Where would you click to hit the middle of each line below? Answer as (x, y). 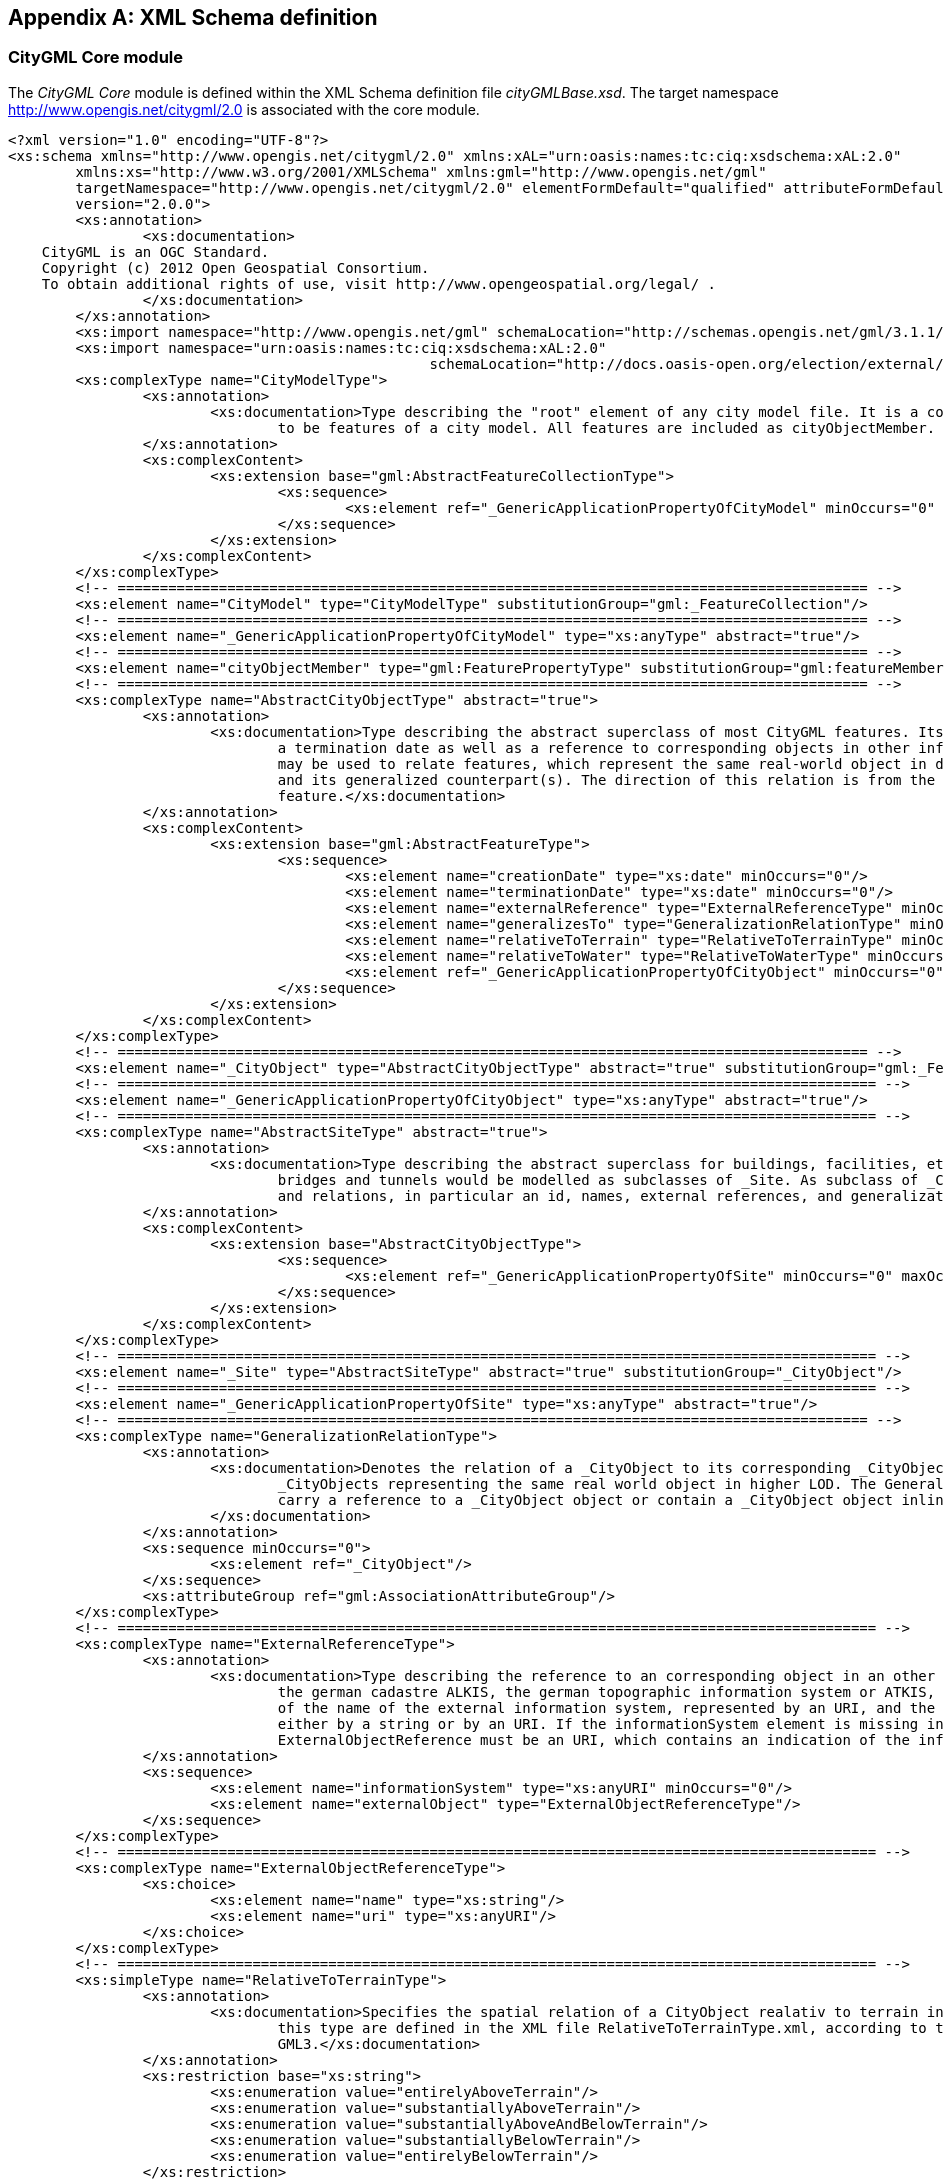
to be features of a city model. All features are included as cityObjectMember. (606, 427)
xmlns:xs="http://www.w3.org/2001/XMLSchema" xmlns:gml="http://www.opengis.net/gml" (421, 171)
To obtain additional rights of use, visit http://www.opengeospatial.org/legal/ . (379, 283)
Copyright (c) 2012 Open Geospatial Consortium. (235, 267)
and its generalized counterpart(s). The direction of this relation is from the (606, 779)
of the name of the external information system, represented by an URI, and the (606, 1707)
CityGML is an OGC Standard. (155, 251)
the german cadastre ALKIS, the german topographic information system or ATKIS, (606, 1691)
